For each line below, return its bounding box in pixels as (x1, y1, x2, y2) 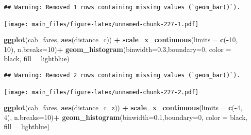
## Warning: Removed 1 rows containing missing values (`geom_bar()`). (4, 4, 240, 11)
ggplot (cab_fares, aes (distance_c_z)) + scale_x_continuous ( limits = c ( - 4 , (4, 102, 243, 113)
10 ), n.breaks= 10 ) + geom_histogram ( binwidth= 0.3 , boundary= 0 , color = (4, 44, 231, 54)
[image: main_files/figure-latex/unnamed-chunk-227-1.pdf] (4, 20, 199, 28)
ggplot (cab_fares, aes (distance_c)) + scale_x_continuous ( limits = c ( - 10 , (4, 34, 238, 45)
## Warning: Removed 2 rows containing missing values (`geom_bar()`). (4, 72, 240, 79)
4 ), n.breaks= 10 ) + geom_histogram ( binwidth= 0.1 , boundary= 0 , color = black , (4, 112, 248, 122)
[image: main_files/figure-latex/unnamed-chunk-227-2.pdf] (4, 88, 199, 96)
